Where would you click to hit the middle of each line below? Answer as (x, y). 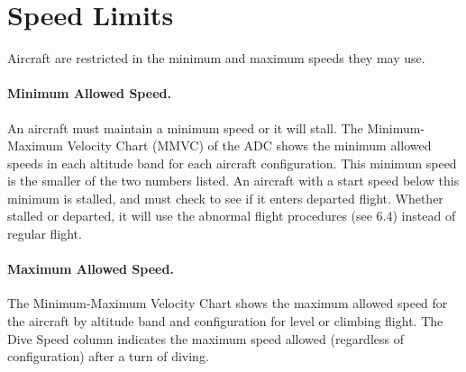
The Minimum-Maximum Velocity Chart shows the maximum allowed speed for (228, 303)
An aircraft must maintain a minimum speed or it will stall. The (185, 127)
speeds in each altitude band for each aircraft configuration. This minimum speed (232, 163)
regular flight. (45, 234)
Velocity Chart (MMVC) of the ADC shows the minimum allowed (249, 145)
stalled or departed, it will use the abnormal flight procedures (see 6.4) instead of (232, 216)
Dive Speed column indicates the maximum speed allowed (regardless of (206, 338)
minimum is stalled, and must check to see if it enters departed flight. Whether (225, 198)
